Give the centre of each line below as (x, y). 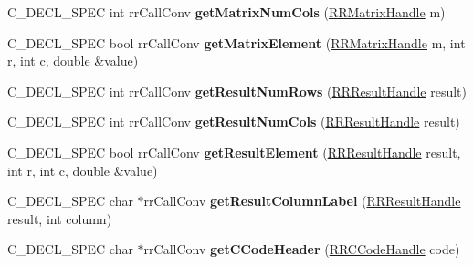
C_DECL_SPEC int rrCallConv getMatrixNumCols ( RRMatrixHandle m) (226, 12)
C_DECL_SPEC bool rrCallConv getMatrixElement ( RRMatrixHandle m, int (236, 42)
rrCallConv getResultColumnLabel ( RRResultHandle (302, 201)
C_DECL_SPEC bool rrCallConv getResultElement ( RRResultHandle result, (234, 152)
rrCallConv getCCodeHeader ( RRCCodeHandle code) (302, 249)
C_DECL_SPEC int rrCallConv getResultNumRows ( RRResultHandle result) (237, 91)
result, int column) (60, 218)
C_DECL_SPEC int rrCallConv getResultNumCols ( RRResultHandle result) (234, 122)
